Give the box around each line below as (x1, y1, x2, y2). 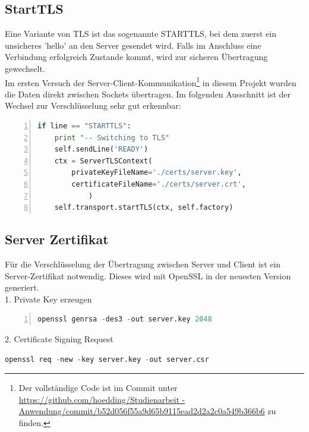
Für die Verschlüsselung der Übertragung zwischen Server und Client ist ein (5, 257, 281, 270)
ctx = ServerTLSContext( (54, 156, 153, 165)
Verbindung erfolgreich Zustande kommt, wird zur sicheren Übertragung (5, 51, 268, 63)
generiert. (5, 281, 39, 294)
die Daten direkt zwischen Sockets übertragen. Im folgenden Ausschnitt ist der (5, 87, 291, 100)
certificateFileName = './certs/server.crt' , (71, 179, 246, 188)
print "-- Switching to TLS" (54, 133, 169, 142)
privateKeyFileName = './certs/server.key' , (71, 168, 242, 177)
